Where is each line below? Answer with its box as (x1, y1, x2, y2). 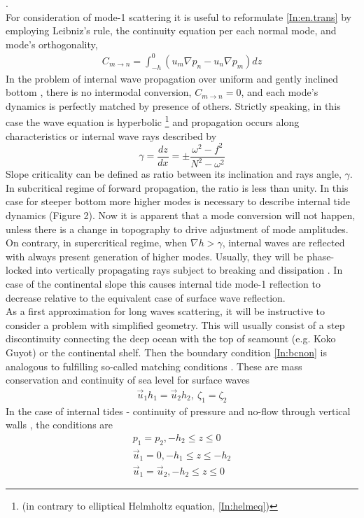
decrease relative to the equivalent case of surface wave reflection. (6, 290, 286, 304)
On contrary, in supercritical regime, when (6, 235, 188, 250)
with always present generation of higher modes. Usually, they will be (6, 248, 304, 263)
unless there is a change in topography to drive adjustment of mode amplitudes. (6, 221, 349, 236)
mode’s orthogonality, (6, 36, 98, 51)
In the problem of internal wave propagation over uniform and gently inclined (6, 71, 339, 85)
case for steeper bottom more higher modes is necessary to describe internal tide (6, 194, 350, 209)
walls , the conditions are (6, 417, 113, 432)
